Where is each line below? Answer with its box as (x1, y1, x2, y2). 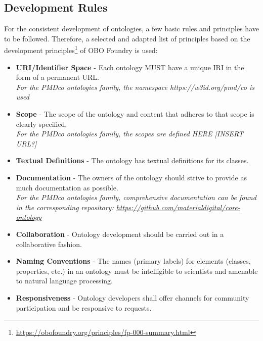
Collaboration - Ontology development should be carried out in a (16, 228, 224, 239)
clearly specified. (16, 118, 67, 129)
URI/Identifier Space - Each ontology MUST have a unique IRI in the (16, 62, 244, 72)
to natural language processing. (16, 275, 113, 286)
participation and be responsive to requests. (16, 302, 152, 313)
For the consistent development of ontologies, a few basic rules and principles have (4, 23, 259, 34)
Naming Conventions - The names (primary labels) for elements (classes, (16, 256, 251, 266)
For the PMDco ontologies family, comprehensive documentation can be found (16, 192, 256, 203)
